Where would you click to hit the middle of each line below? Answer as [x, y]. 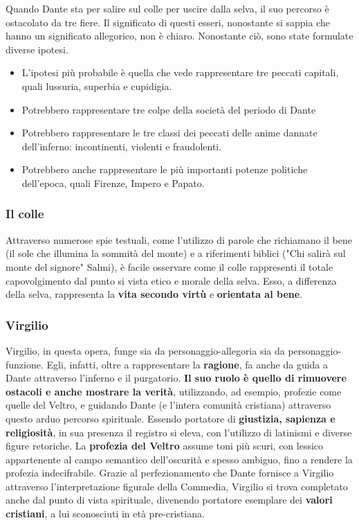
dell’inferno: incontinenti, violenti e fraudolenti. [122, 146]
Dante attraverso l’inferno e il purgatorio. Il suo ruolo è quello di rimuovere [176, 378]
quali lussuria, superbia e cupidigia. [97, 86]
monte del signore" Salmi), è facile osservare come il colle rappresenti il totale [169, 266]
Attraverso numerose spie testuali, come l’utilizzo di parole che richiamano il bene [179, 239]
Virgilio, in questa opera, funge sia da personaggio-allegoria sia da [145, 350]
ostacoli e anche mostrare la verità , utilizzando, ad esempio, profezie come [174, 391]
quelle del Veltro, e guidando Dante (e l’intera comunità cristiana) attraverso [168, 405]
